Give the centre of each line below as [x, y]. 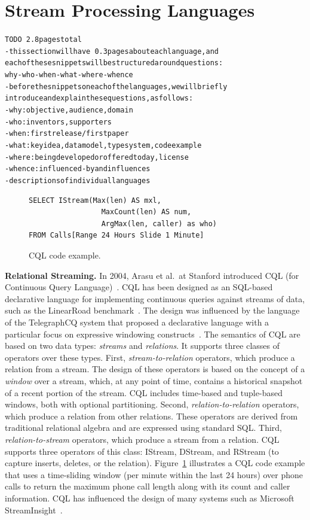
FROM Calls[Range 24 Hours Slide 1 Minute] [116, 235]
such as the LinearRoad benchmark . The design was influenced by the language [152, 310]
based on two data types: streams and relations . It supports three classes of [142, 346]
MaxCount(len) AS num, [146, 212]
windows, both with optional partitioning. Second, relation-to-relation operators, [152, 404]
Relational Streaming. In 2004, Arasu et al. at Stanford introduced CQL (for [152, 275]
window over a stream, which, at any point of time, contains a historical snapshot [154, 380]
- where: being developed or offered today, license [97, 157]
